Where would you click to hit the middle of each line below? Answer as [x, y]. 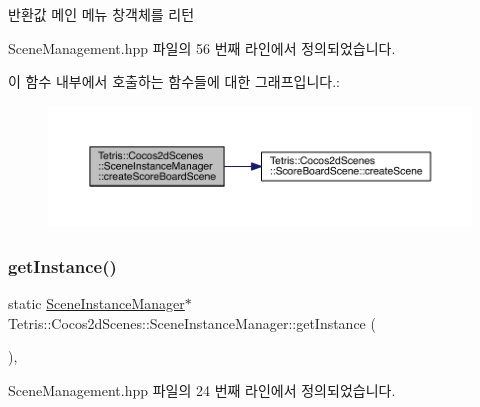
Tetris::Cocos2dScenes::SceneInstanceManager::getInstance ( [192, 322]
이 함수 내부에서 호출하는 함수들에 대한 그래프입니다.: [174, 81]
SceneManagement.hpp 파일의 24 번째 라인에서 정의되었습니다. [202, 389]
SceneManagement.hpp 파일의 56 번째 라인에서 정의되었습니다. [202, 47]
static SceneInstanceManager [96, 303]
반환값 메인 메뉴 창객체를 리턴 [101, 14]
